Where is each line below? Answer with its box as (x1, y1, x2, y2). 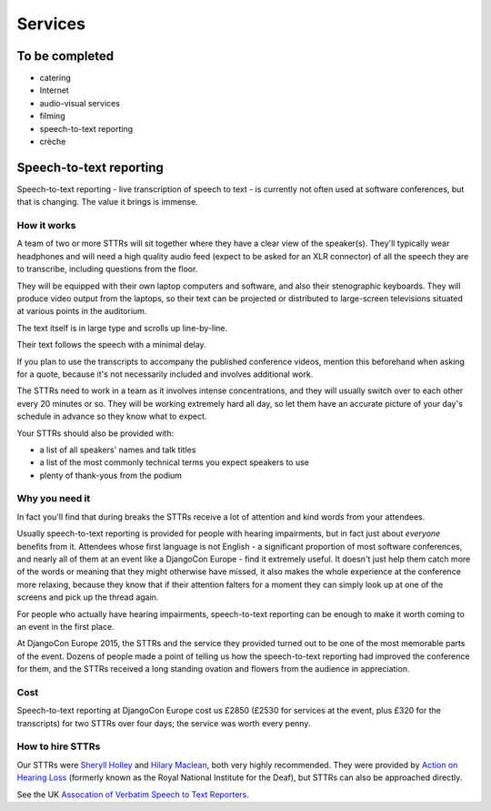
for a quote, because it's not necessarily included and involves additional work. (16, 369, 314, 380)
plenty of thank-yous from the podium (39, 470, 182, 481)
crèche (39, 137, 66, 147)
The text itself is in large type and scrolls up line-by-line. (16, 322, 228, 333)
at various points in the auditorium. (16, 306, 147, 317)
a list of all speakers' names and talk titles (39, 444, 196, 455)
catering (39, 73, 72, 84)
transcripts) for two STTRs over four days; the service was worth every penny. (16, 717, 311, 728)
